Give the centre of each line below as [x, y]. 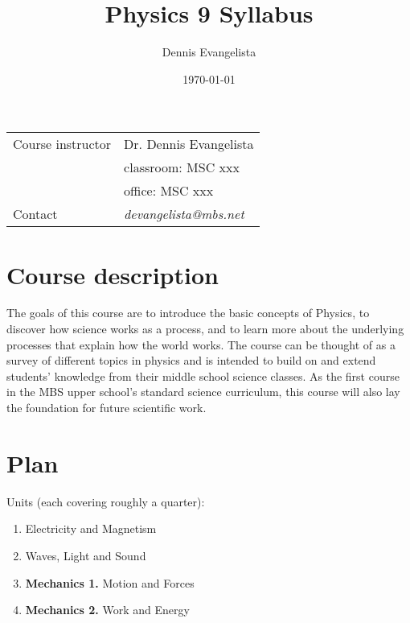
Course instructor [62, 144]
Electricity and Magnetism [91, 528]
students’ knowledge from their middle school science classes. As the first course [203, 375]
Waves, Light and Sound [86, 555]
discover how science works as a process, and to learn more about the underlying [205, 329]
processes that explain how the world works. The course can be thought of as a [201, 344]
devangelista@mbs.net [184, 214]
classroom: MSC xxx [182, 167]
